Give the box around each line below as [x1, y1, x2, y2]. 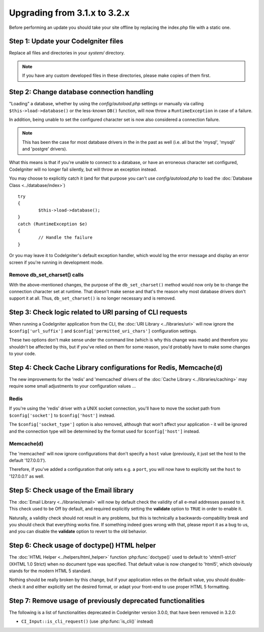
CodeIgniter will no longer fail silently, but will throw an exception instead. [9, 166, 157, 172]
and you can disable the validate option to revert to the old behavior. [9, 529, 148, 535]
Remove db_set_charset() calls [9, 272, 84, 279]
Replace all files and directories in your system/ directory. [9, 50, 125, 56]
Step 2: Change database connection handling [9, 88, 154, 96]
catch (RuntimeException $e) [18, 221, 88, 227]
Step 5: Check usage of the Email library [9, 486, 134, 494]
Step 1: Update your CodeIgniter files [9, 37, 124, 46]
